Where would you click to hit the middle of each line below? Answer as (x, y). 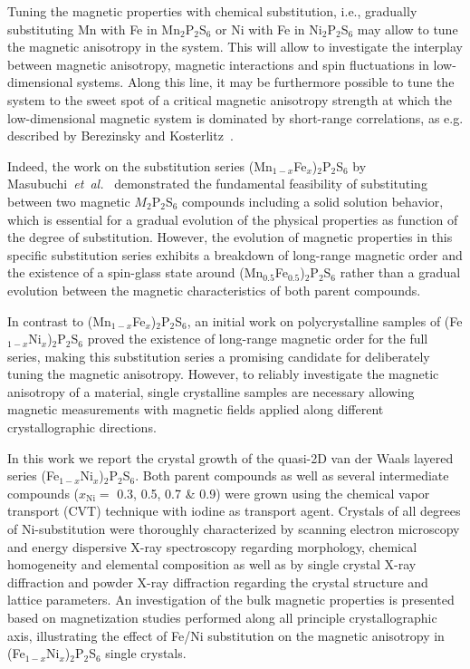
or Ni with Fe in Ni (269, 29)
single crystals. (146, 653)
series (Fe (34, 475)
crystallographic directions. (82, 427)
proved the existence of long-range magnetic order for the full (258, 339)
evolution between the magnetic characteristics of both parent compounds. (214, 290)
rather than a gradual (400, 272)
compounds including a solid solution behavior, (313, 201)
